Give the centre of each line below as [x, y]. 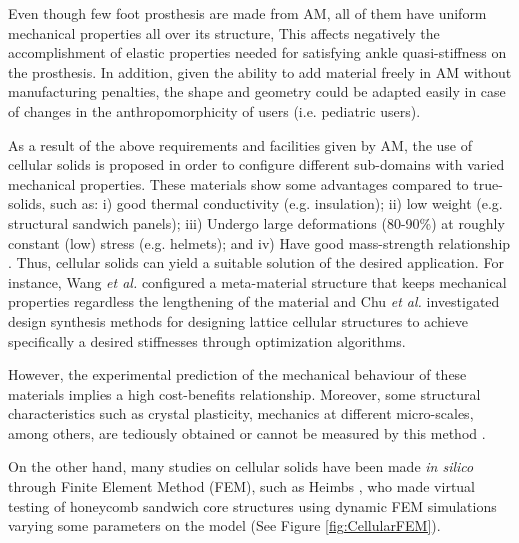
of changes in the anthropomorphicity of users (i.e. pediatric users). [214, 110]
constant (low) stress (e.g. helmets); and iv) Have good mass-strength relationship [259, 242]
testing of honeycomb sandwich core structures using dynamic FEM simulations [252, 505]
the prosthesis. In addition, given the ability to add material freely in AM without [260, 71]
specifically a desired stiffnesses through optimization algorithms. [207, 340]
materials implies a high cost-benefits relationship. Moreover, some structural [244, 393]
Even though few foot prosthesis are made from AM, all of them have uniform [247, 13]
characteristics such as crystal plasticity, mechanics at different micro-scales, [241, 413]
